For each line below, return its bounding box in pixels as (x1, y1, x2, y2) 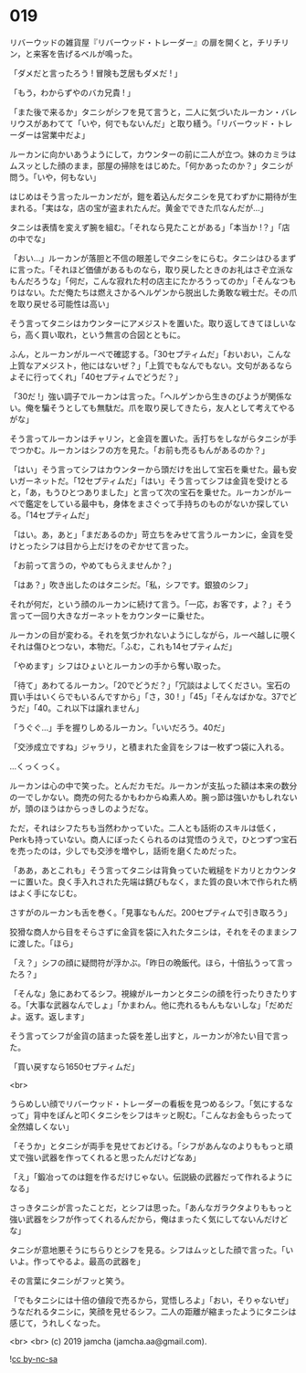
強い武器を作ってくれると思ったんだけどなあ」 (25, 1152, 201, 1163)
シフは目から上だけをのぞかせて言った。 (40, 540, 194, 551)
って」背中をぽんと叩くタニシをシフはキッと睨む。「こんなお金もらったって (9, 1109, 293, 1120)
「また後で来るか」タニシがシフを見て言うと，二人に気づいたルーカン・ (9, 106, 281, 117)
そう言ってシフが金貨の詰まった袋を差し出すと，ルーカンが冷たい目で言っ (9, 1030, 290, 1041)
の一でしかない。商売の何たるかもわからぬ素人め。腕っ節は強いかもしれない (9, 791, 298, 802)
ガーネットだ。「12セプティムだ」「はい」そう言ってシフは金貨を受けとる (16, 475, 290, 486)
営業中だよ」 (40, 129, 90, 140)
